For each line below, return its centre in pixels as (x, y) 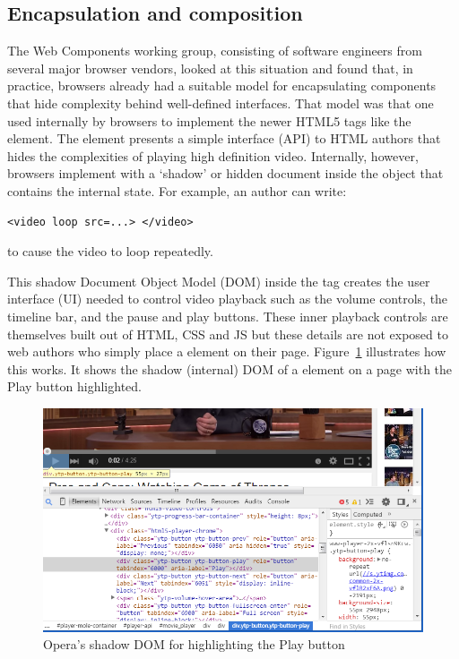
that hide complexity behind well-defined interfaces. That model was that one (221, 103)
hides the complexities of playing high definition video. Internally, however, (213, 155)
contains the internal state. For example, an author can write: (177, 190)
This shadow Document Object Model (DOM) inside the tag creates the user (219, 281)
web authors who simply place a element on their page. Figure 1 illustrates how (227, 351)
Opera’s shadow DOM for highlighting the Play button (194, 644)
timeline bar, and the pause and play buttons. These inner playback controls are (228, 316)
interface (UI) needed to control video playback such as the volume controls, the (228, 299)
